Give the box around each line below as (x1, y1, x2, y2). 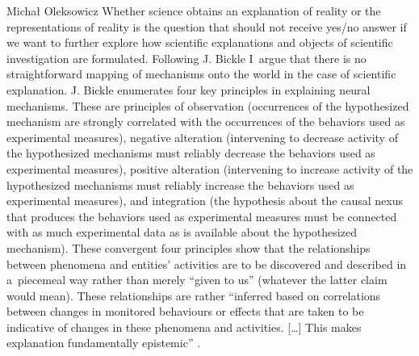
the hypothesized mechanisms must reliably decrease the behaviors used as (6, 144, 375, 161)
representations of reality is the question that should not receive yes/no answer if (6, 18, 407, 35)
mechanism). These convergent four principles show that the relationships (6, 239, 371, 256)
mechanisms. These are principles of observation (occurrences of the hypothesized (6, 97, 409, 114)
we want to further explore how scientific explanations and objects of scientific (6, 34, 393, 51)
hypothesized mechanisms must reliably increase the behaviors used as (6, 176, 354, 193)
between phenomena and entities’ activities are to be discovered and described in (6, 255, 407, 272)
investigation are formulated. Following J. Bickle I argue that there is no (6, 49, 367, 66)
